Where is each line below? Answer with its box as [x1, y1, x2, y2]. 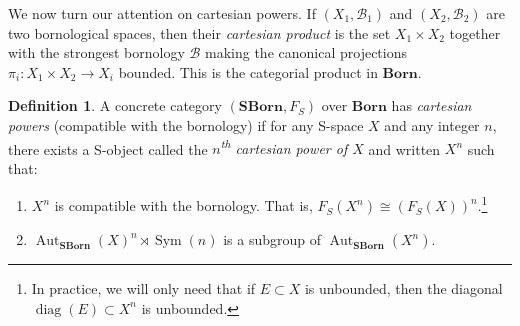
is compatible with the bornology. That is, [54, 195, 313, 216]
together [449, 22, 501, 43]
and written [368, 138, 441, 159]
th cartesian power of [220, 135, 348, 159]
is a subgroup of [223, 229, 321, 250]
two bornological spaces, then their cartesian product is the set [8, 22, 391, 43]
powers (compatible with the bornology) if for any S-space [8, 114, 364, 135]
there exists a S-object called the [8, 138, 208, 159]
